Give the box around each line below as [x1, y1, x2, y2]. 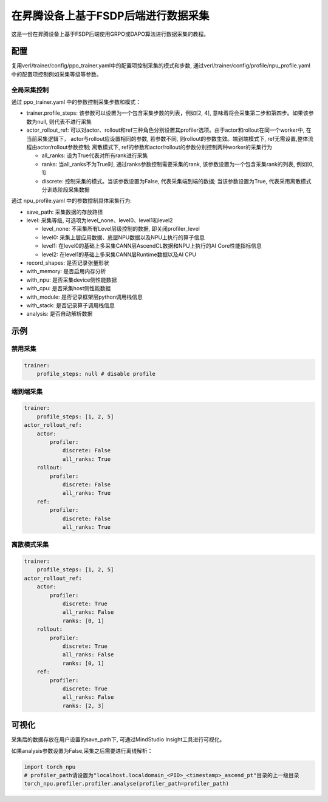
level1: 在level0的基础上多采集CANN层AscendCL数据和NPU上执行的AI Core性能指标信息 [41, 242, 262, 250]
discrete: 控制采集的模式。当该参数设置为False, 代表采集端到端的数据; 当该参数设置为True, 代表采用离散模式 [41, 177, 312, 185]
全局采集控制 [11, 86, 49, 94]
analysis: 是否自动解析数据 [26, 310, 93, 318]
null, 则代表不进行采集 [36, 118, 92, 125]
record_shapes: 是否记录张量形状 [26, 259, 109, 267]
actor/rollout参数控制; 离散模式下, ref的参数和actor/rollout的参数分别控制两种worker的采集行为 [36, 143, 273, 151]
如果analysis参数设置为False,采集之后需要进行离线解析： [11, 747, 153, 754]
